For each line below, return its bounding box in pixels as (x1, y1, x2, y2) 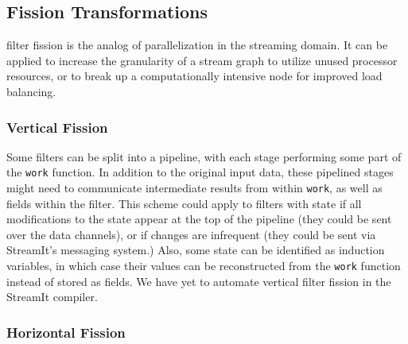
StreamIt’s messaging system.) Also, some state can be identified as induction (6, 242, 385, 258)
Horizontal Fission (6, 322, 126, 342)
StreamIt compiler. (6, 288, 98, 305)
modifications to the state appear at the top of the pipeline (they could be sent (6, 211, 392, 227)
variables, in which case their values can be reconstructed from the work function (6, 257, 401, 274)
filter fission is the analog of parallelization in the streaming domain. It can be (6, 37, 388, 53)
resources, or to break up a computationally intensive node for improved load (6, 68, 383, 84)
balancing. (6, 83, 56, 99)
